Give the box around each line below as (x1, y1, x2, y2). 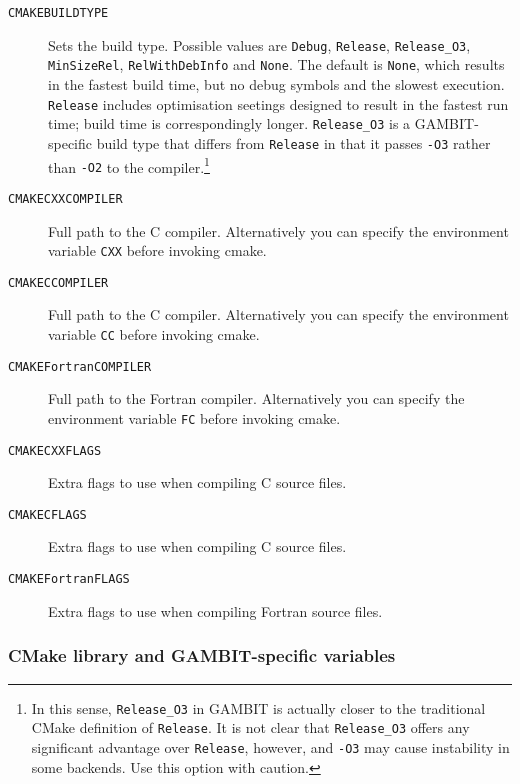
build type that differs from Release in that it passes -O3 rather (96, 132, 491, 153)
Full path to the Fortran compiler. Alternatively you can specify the (48, 388, 465, 409)
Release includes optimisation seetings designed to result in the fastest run (48, 93, 509, 114)
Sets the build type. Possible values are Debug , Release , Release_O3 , (48, 34, 471, 55)
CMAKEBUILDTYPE (8, 6, 109, 20)
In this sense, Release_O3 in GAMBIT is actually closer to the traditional (31, 697, 486, 718)
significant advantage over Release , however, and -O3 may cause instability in (31, 736, 510, 757)
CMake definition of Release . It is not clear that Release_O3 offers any (31, 717, 470, 738)
